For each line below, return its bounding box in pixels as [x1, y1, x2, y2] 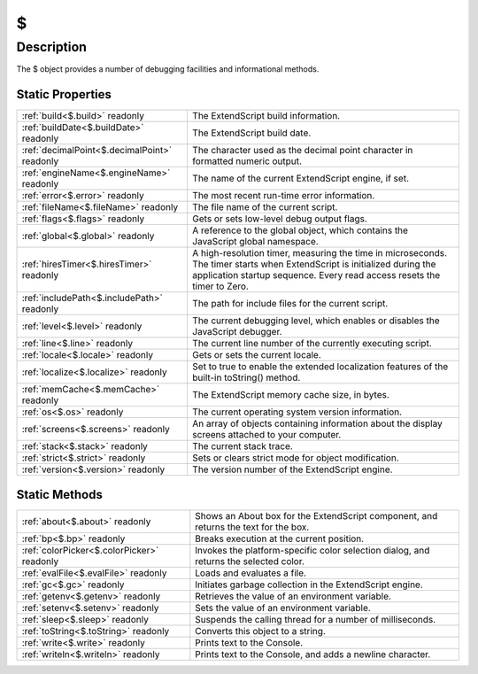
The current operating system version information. [191, 406, 403, 418]
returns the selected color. [195, 554, 305, 567]
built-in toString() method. [191, 372, 301, 384]
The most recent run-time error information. [191, 190, 375, 202]
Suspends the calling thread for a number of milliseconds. [195, 613, 436, 625]
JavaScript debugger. [191, 326, 282, 338]
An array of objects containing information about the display [191, 417, 443, 430]
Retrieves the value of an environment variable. [195, 590, 391, 602]
